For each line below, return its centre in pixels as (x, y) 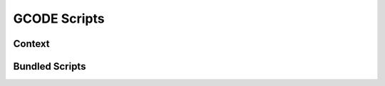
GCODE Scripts (59, 18)
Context (31, 44)
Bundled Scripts (50, 66)
